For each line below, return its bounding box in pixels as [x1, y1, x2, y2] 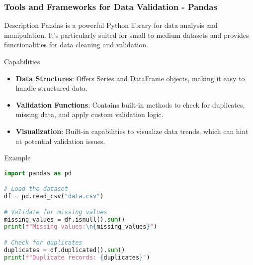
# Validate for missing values [4, 208, 107, 216]
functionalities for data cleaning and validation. [4, 39, 148, 50]
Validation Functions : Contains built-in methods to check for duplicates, [15, 99, 245, 110]
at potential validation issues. [15, 135, 105, 146]
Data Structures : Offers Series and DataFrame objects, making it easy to [15, 73, 245, 83]
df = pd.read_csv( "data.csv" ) [4, 193, 104, 200]
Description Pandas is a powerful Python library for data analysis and [4, 20, 218, 30]
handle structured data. [15, 83, 87, 93]
